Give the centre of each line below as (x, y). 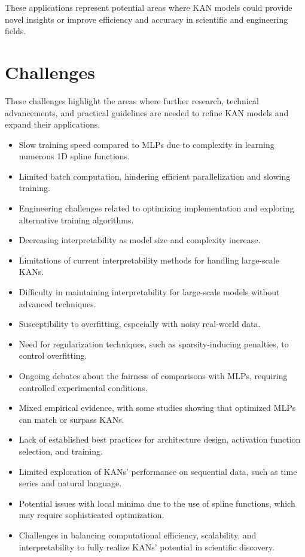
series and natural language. (70, 483)
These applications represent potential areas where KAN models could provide (149, 7)
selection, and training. (61, 451)
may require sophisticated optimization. (91, 515)
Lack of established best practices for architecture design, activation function (160, 439)
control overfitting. (53, 355)
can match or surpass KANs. (71, 419)
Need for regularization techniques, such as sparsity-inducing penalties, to (154, 343)
